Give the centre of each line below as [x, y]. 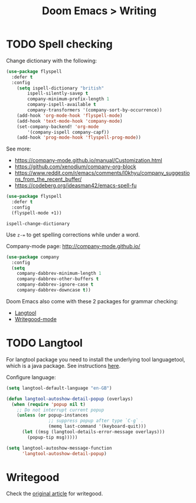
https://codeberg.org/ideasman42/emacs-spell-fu [76, 185]
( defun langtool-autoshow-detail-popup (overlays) [70, 399]
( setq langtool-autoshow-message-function [59, 448]
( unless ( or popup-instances [53, 415]
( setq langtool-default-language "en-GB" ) [59, 388]
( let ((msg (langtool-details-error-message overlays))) [93, 432]
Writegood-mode [36, 319]
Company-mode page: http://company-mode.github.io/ [73, 246]
